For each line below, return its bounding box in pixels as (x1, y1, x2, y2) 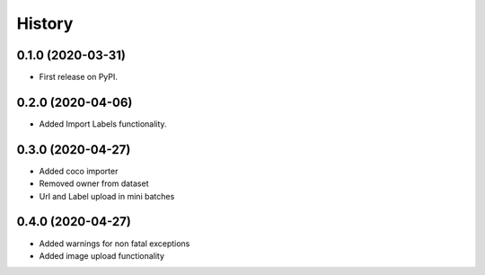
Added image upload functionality (39, 250, 165, 261)
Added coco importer (39, 165, 119, 176)
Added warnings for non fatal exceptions (39, 238, 190, 249)
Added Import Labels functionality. (39, 118, 167, 129)
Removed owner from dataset (39, 178, 149, 189)
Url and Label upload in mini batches (39, 191, 175, 201)
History (16, 13, 74, 33)
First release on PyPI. (39, 72, 119, 83)
